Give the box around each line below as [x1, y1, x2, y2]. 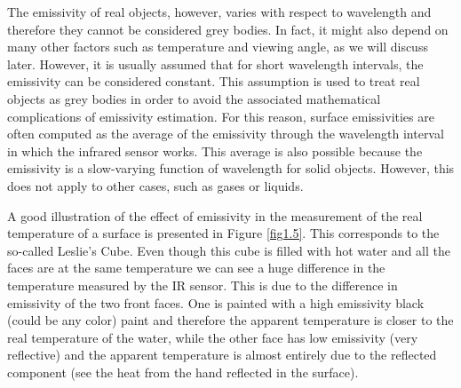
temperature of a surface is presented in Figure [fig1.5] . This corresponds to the [7, 224, 440, 242]
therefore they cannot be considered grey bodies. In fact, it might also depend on [7, 20, 449, 38]
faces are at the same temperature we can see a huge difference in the [7, 258, 385, 277]
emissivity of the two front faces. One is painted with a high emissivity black [7, 293, 425, 312]
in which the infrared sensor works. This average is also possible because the [7, 141, 423, 160]
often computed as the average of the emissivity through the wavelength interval [7, 124, 444, 143]
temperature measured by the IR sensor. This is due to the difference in [7, 275, 398, 294]
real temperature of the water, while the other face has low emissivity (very [7, 328, 418, 346]
